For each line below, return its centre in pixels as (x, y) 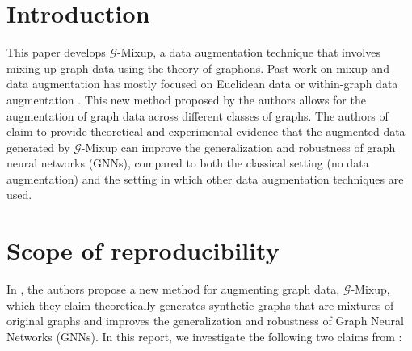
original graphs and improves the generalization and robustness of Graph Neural (205, 321)
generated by (38, 147)
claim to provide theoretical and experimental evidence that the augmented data (206, 131)
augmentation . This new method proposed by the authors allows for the (186, 99)
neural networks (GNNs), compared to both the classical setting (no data (188, 163)
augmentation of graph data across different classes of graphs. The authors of (198, 115)
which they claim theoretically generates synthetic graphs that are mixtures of (200, 304)
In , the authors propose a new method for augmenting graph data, (173, 289)
